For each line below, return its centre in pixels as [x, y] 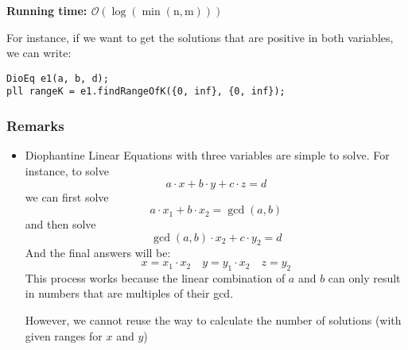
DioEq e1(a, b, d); [58, 78]
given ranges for [64, 335]
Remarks [35, 126]
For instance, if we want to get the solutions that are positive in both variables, [200, 37]
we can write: [39, 53]
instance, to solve [67, 170]
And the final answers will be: [98, 253]
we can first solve [67, 196]
